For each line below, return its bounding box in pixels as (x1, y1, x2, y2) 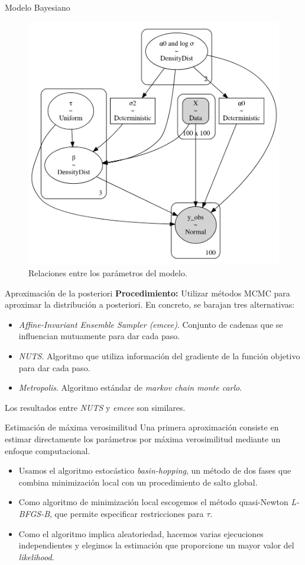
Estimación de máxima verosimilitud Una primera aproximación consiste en (5, 421, 279, 433)
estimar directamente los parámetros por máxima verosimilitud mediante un (5, 433, 281, 445)
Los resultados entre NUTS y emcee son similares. (5, 401, 186, 413)
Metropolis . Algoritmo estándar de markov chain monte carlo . (18, 381, 242, 394)
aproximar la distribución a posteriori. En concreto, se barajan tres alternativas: (5, 298, 295, 311)
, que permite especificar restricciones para (50, 507, 204, 520)
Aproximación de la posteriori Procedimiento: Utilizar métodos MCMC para (5, 286, 290, 299)
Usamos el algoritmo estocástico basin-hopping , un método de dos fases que (18, 464, 291, 477)
